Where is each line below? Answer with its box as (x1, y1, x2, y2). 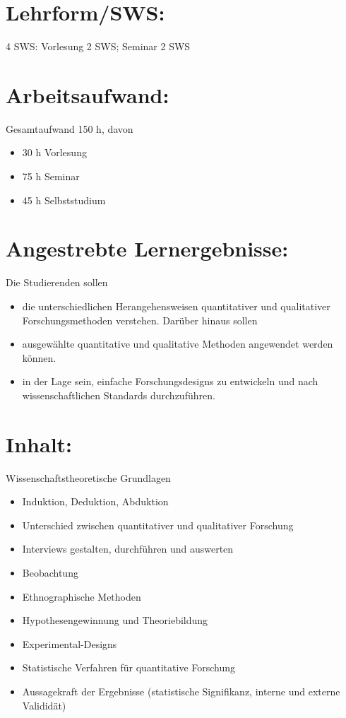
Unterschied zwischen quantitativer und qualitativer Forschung (22, 517, 294, 532)
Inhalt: (6, 429, 73, 458)
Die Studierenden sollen (6, 275, 108, 290)
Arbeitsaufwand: (6, 80, 169, 109)
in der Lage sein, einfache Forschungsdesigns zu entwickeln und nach (22, 374, 318, 389)
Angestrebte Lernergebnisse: (6, 234, 289, 263)
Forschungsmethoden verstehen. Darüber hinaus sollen (22, 312, 258, 327)
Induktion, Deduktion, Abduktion (22, 494, 169, 509)
